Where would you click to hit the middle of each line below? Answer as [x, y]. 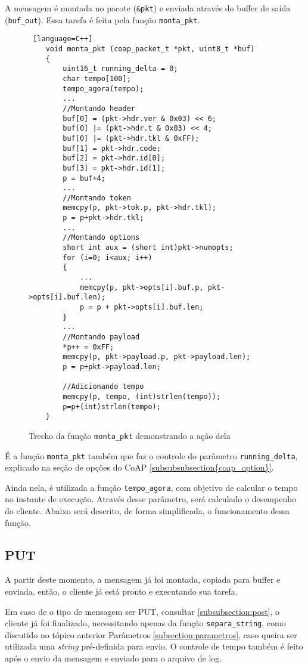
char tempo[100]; [97, 78]
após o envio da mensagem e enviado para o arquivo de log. [113, 658]
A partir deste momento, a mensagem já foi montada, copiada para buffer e [143, 579]
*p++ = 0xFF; [88, 347]
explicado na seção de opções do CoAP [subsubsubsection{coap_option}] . [139, 467]
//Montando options [101, 238]
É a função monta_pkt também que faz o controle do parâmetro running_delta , [151, 455]
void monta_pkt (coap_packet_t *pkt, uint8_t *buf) [150, 49]
